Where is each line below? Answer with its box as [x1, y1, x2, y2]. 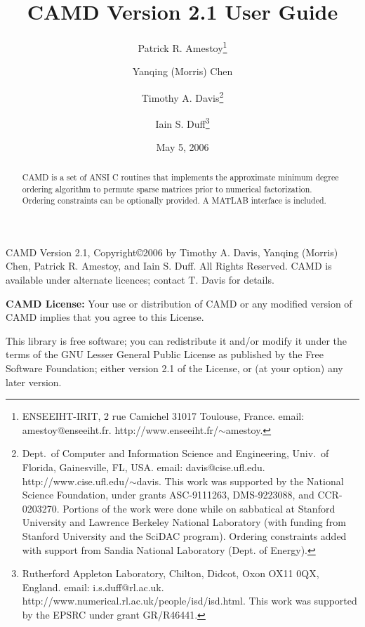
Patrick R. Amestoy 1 [138, 39, 227, 55]
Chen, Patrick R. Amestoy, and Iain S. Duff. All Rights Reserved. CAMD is [6, 258, 332, 273]
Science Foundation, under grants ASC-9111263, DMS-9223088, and [22, 487, 314, 502]
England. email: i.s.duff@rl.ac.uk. [22, 579, 164, 594]
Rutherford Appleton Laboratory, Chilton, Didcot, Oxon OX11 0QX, [22, 566, 319, 581]
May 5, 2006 [156, 140, 209, 154]
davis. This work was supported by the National [136, 473, 344, 488]
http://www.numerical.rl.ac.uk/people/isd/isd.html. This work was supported [22, 593, 357, 608]
